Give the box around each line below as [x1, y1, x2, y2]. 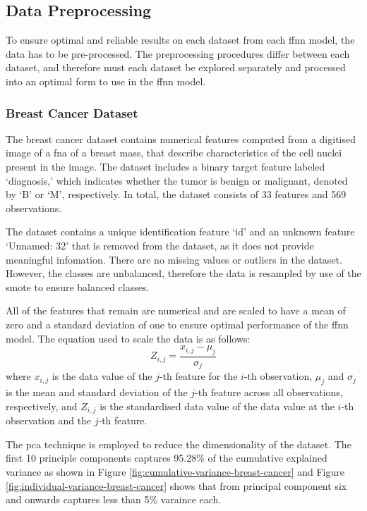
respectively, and [6, 398, 78, 413]
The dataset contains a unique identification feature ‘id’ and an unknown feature [6, 224, 355, 239]
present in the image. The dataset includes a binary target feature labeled [6, 159, 325, 173]
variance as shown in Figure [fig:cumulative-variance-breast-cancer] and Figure [6, 464, 344, 479]
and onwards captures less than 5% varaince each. [6, 492, 222, 507]
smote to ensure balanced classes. [6, 279, 150, 294]
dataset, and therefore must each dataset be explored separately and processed [6, 60, 346, 75]
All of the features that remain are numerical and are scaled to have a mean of [6, 303, 346, 318]
